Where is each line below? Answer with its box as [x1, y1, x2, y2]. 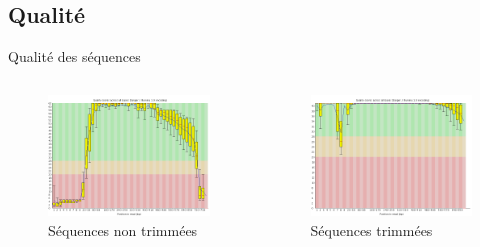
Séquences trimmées [310, 219, 433, 240]
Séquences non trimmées [48, 219, 198, 240]
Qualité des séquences [8, 46, 141, 67]
